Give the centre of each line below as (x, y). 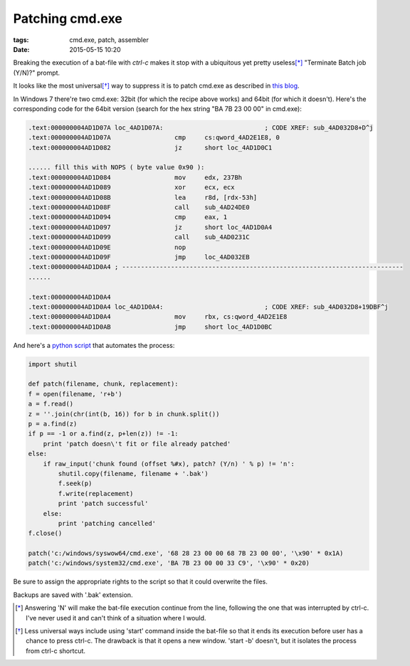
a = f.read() (51, 404)
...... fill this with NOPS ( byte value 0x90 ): (116, 168)
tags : (21, 40)
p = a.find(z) (53, 424)
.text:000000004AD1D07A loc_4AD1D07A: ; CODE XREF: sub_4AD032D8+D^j (201, 127)
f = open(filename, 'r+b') (75, 394)
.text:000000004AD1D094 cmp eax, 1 (128, 217)
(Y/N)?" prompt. (37, 73)
